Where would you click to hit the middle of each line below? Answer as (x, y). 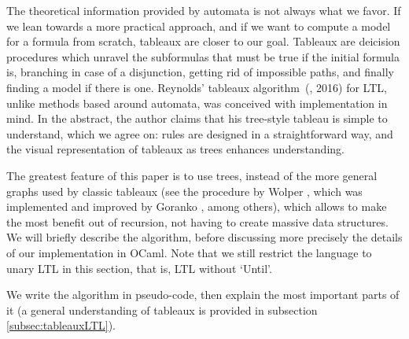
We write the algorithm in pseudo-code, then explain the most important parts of (203, 295)
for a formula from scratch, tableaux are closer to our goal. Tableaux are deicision (203, 41)
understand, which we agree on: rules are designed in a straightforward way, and (200, 133)
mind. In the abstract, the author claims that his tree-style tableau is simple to (197, 118)
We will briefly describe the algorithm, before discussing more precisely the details (204, 237)
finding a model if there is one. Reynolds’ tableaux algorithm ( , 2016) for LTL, (197, 87)
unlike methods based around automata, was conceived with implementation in (197, 103)
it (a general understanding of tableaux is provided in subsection (162, 310)
